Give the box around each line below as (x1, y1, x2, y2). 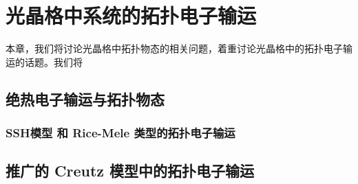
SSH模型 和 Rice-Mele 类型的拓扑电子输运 (6, 124, 235, 141)
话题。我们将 (24, 54, 83, 69)
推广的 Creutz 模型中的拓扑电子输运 (6, 160, 255, 181)
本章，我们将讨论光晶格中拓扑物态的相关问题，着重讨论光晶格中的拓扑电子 (6, 41, 343, 56)
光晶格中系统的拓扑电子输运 (6, 1, 257, 30)
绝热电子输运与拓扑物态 (6, 88, 165, 109)
